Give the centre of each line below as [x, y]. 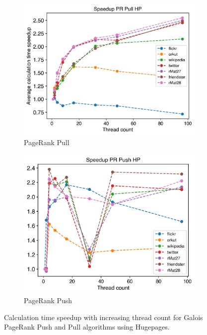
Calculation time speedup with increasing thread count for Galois [103, 317]
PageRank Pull [47, 142]
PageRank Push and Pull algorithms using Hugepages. [87, 327]
